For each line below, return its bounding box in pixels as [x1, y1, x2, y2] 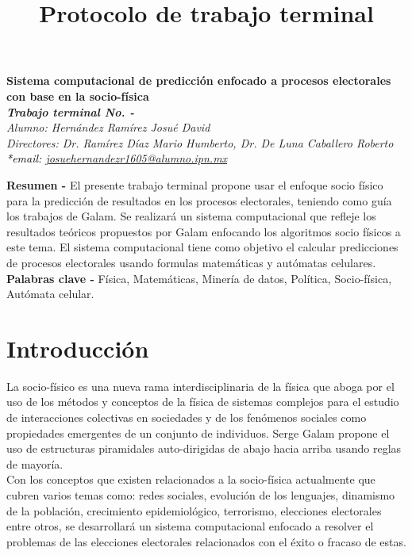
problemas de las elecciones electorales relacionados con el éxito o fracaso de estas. [6, 533, 406, 549]
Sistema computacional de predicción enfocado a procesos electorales [6, 72, 391, 89]
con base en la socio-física [6, 87, 149, 104]
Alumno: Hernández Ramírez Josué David [6, 119, 210, 136]
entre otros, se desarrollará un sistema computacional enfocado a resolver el [6, 518, 374, 534]
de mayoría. [6, 455, 64, 472]
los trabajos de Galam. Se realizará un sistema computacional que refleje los [6, 208, 376, 224]
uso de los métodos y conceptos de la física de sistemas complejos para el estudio [6, 393, 399, 410]
